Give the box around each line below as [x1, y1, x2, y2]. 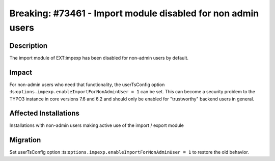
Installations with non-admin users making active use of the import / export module [9, 122, 184, 128]
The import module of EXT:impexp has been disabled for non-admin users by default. [9, 55, 188, 61]
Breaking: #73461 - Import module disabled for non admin [9, 8, 259, 19]
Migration [9, 136, 41, 145]
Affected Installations [9, 109, 80, 118]
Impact [9, 68, 33, 76]
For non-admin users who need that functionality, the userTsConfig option [9, 82, 165, 88]
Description [9, 41, 48, 50]
